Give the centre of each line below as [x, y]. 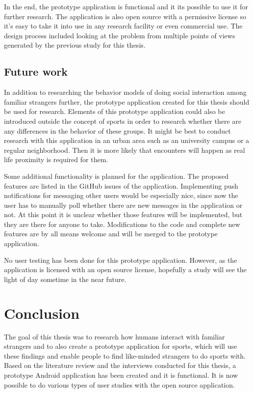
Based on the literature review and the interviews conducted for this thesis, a [120, 365]
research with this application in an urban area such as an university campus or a [127, 140]
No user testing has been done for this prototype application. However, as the [121, 260]
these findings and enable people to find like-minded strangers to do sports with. [125, 355]
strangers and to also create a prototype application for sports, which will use [121, 346]
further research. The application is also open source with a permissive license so [125, 16]
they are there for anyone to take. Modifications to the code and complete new [122, 224]
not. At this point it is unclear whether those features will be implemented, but [123, 214]
